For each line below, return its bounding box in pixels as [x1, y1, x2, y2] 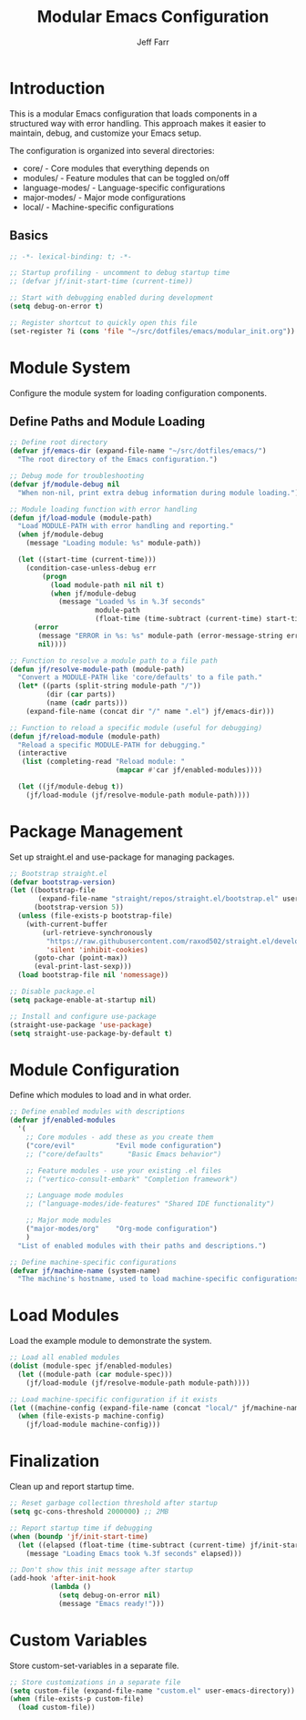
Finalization [9, 1450, 100, 1471]
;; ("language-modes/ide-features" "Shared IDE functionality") [25, 1199, 275, 1208]
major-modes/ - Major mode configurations [22, 191, 187, 202]
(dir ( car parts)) [46, 690, 117, 699]
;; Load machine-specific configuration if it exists [9, 1395, 219, 1404]
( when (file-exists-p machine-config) [17, 1411, 166, 1421]
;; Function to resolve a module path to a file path [9, 656, 219, 666]
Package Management [9, 821, 184, 841]
